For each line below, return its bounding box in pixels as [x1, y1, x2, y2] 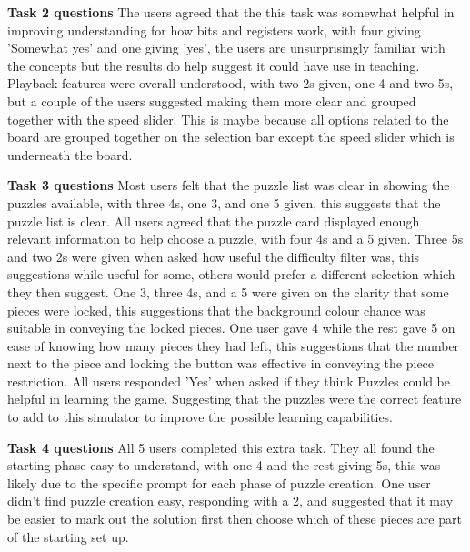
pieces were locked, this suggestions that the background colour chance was [7, 300, 425, 319]
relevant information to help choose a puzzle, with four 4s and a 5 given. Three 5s [7, 229, 464, 248]
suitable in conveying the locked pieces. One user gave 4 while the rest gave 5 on [7, 318, 455, 337]
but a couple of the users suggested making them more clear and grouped [7, 91, 416, 110]
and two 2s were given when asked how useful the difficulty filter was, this [7, 246, 420, 266]
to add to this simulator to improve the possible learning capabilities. [7, 407, 394, 427]
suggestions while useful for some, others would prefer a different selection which [7, 265, 455, 284]
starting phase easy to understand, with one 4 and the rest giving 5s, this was [7, 456, 441, 475]
